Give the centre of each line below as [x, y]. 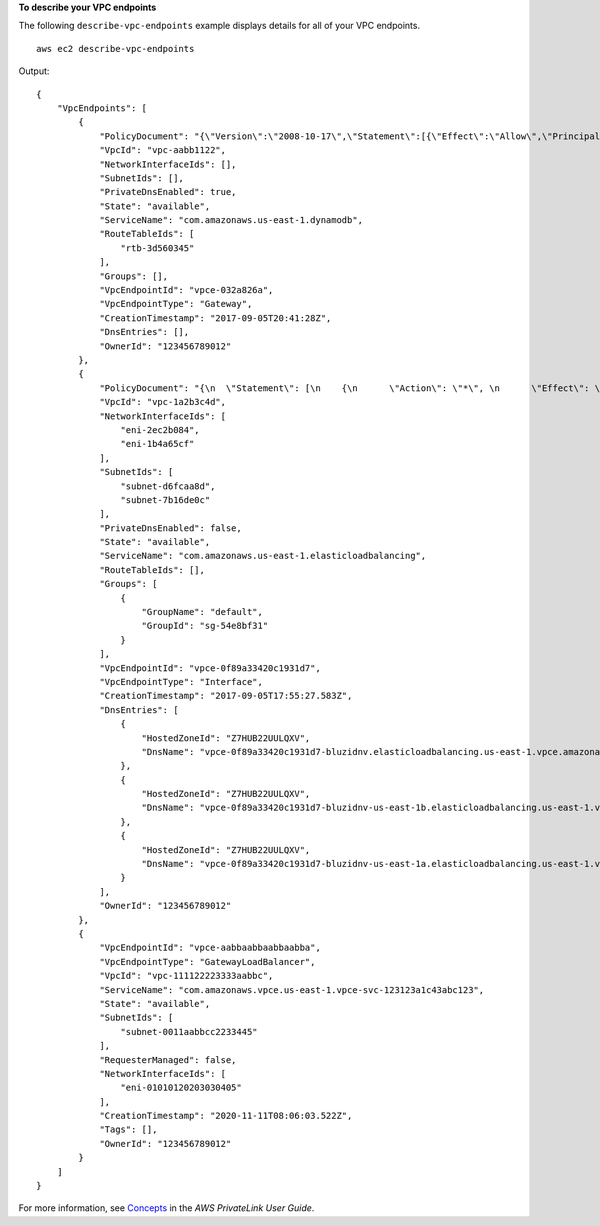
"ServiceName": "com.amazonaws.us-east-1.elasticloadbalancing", [263, 556]
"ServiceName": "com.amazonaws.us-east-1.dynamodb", [231, 220]
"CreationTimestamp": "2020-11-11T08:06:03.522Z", [226, 1116]
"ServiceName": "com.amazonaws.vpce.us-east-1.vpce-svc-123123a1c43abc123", [292, 989]
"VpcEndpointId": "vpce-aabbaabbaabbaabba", [210, 948]
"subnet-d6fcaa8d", [168, 486]
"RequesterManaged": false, [168, 1059]
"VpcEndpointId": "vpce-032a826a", [186, 290]
